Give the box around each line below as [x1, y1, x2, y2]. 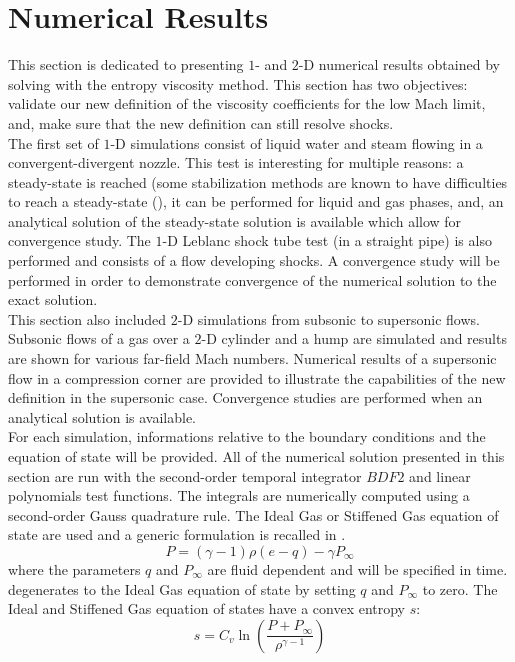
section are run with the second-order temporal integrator [8, 465, 362, 486]
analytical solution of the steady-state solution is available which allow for [8, 210, 462, 231]
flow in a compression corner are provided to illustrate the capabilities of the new [8, 367, 506, 388]
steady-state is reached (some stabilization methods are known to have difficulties [8, 171, 508, 192]
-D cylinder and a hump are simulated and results [201, 328, 507, 349]
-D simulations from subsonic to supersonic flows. [177, 308, 480, 329]
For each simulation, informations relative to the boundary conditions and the [8, 426, 486, 447]
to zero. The [422, 578, 498, 599]
